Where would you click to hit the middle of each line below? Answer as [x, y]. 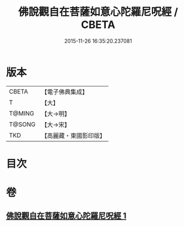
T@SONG [22, 124]
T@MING [22, 113]
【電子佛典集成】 [65, 92]
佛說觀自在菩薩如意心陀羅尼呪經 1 [66, 216]
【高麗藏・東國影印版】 [74, 135]
